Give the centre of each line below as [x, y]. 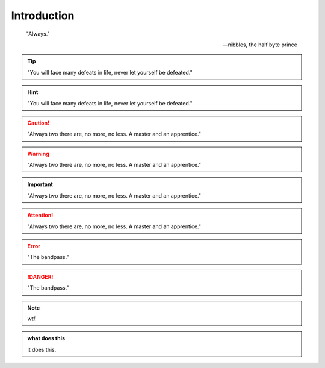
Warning [38, 154]
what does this [46, 338]
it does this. [42, 349]
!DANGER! [40, 276]
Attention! [40, 215]
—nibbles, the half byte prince [260, 45]
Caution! [39, 123]
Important [40, 184]
